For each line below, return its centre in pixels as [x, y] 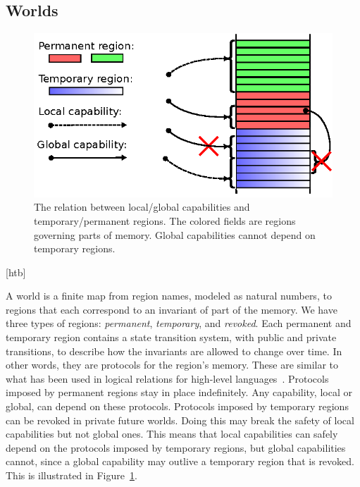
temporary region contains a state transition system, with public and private [171, 337]
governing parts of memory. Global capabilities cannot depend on [175, 234]
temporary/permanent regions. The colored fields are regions [165, 220]
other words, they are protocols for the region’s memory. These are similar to [172, 365]
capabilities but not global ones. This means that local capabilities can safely [172, 434]
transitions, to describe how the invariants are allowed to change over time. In [174, 351]
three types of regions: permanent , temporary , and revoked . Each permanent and [179, 323]
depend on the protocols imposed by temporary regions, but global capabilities [176, 447]
